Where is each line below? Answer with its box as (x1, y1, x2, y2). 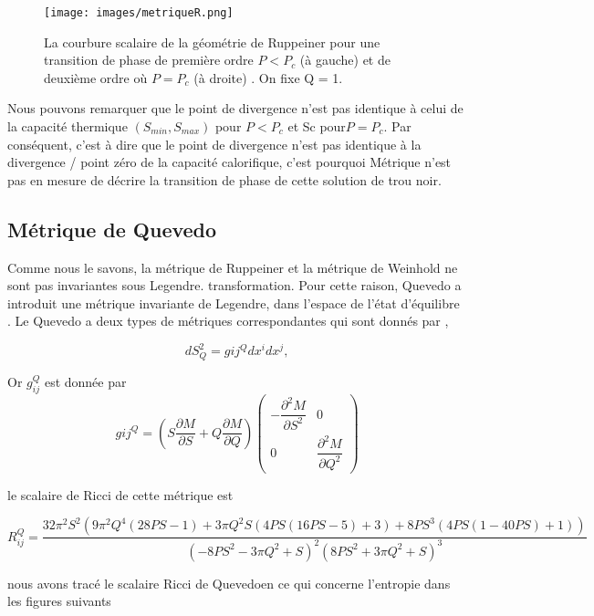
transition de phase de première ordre (44, 50, 254, 69)
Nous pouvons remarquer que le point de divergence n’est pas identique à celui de (7, 99, 464, 118)
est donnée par (44, 371, 127, 391)
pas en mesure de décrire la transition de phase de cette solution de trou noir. (7, 170, 442, 189)
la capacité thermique (7, 117, 128, 136)
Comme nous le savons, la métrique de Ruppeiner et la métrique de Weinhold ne (7, 257, 458, 277)
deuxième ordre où (44, 68, 148, 87)
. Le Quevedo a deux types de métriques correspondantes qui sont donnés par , (7, 311, 449, 330)
